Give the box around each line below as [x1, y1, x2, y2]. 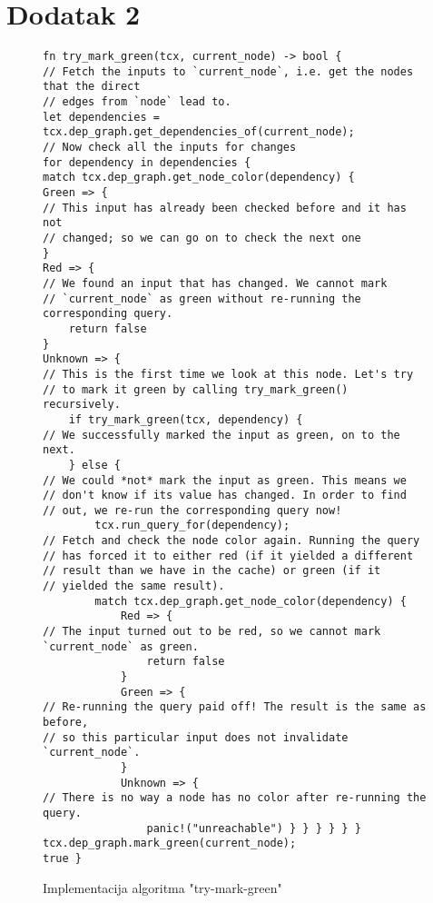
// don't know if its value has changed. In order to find [43, 489, 407, 502]
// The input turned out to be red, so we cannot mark [43, 625, 381, 639]
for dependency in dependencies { [43, 155, 251, 169]
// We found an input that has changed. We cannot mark [43, 276, 388, 290]
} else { [68, 458, 121, 471]
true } [43, 851, 82, 865]
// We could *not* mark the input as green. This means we [43, 473, 407, 487]
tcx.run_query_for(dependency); [94, 519, 290, 532]
